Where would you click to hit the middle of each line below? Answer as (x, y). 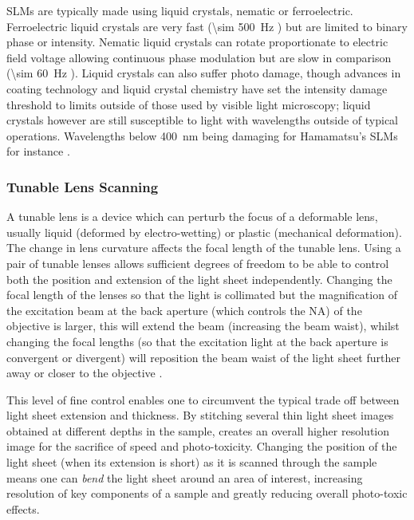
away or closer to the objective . (85, 373)
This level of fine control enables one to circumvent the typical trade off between (203, 399)
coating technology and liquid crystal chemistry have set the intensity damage (197, 88)
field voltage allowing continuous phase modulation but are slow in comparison (199, 57)
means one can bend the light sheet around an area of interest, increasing (185, 477)
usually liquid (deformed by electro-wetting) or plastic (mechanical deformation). (204, 232)
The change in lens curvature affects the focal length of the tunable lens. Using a (204, 248)
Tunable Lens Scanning (83, 186)
